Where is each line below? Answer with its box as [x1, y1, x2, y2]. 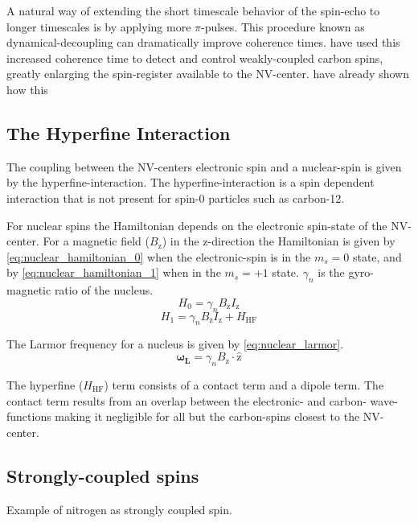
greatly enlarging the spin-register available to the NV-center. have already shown [6, 65, 409, 82]
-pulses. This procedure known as [201, 18, 365, 35]
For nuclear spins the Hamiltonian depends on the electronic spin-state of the [6, 216, 387, 233]
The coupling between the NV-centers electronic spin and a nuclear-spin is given [6, 158, 402, 175]
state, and [352, 248, 402, 265]
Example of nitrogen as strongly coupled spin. [6, 500, 232, 517]
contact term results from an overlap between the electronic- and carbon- [6, 392, 367, 409]
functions [6, 408, 51, 425]
